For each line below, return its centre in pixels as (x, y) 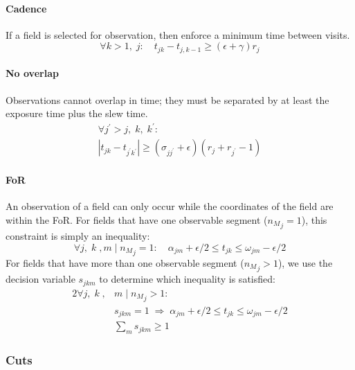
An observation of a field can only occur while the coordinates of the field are (170, 206)
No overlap (32, 73)
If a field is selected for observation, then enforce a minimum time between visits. (178, 34)
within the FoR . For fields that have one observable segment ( (137, 219)
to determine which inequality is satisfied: (187, 279)
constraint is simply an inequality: (78, 236)
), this (314, 219)
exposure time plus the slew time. (77, 113)
